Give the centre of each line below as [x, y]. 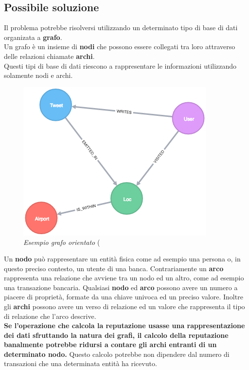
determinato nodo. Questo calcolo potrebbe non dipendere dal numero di [117, 354]
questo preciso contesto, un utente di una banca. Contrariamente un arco [114, 268]
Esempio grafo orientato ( [62, 242]
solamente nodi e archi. [38, 75]
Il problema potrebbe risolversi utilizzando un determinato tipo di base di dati [121, 28]
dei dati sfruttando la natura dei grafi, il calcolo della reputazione [116, 335]
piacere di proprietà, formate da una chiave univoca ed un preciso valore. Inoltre [124, 297]
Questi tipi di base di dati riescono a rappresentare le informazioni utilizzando [120, 65]
